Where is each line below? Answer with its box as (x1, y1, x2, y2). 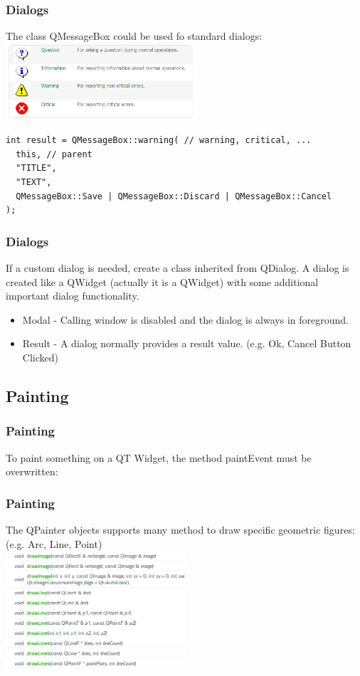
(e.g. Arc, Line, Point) (6, 536, 102, 551)
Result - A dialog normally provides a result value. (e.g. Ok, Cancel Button (22, 336, 351, 351)
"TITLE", (16, 163, 57, 174)
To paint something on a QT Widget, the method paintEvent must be (6, 450, 312, 465)
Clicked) (22, 350, 58, 365)
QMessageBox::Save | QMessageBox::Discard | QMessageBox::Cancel (16, 191, 332, 201)
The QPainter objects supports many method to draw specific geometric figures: (6, 522, 355, 537)
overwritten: (6, 464, 58, 479)
